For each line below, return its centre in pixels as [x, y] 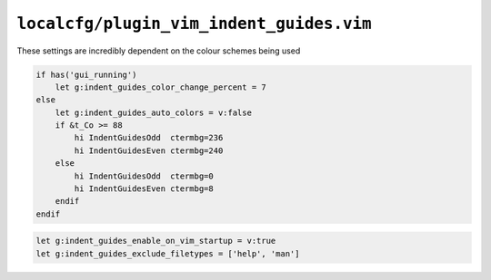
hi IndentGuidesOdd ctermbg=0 [144, 176]
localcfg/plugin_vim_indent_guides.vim [194, 24]
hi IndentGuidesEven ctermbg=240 [149, 150]
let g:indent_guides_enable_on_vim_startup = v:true [156, 241]
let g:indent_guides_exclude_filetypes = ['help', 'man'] [168, 253]
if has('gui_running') [86, 74]
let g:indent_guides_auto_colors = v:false [153, 112]
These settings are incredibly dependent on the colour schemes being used [159, 51]
